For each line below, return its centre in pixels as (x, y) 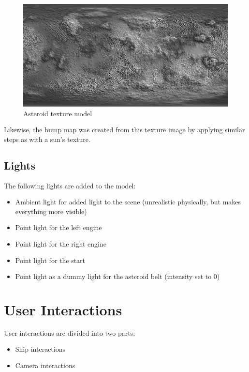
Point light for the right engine (61, 243)
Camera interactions (45, 365)
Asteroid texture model (58, 113)
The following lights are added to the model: (70, 185)
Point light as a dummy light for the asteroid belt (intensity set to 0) (117, 276)
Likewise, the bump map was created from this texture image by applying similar (124, 130)
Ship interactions (40, 349)
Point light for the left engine (59, 227)
